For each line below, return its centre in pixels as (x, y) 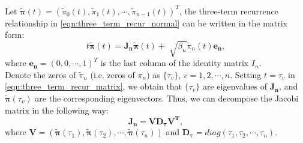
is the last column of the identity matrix (175, 63)
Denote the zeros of (40, 74)
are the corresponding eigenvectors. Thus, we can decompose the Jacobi (167, 98)
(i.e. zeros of (112, 74)
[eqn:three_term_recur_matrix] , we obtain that (94, 86)
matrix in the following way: (57, 110)
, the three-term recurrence (229, 11)
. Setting (246, 74)
